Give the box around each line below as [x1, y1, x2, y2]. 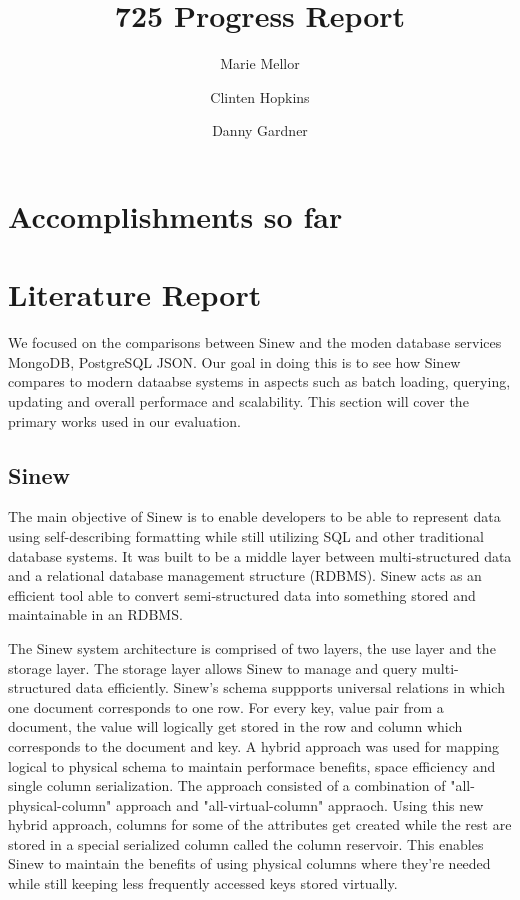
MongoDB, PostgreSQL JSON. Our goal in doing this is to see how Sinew [8, 351, 461, 372]
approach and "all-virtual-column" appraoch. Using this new [115, 794, 484, 815]
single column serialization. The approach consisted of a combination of [8, 775, 446, 796]
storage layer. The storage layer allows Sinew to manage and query [8, 657, 418, 678]
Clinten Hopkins [210, 86, 310, 107]
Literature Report [8, 274, 262, 315]
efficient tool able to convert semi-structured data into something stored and [8, 584, 476, 605]
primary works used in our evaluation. [8, 410, 241, 431]
